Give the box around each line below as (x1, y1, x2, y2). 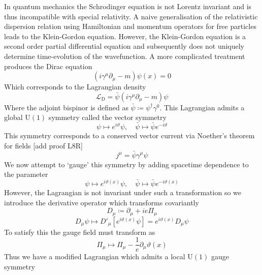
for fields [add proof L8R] (4, 140, 83, 150)
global (4, 112, 23, 123)
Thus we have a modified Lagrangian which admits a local (4, 251, 185, 262)
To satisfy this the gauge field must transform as (4, 226, 155, 237)
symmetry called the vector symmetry (48, 112, 167, 123)
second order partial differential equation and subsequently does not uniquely (4, 41, 245, 51)
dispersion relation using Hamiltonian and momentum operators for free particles (4, 21, 256, 32)
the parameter (4, 169, 48, 179)
